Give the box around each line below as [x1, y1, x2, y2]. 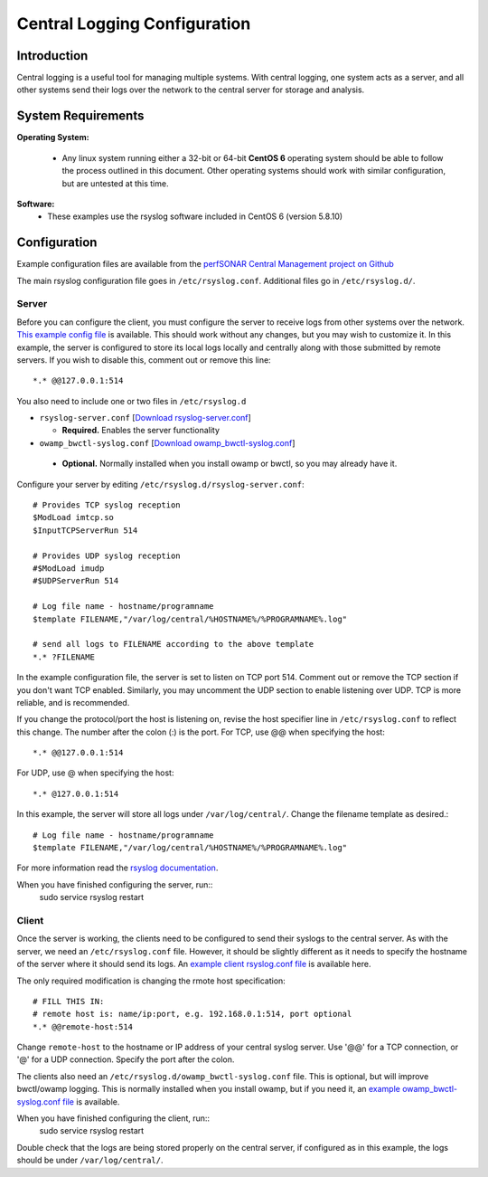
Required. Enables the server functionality [61, 425, 221, 436]
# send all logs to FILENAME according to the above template [33, 639, 314, 650]
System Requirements [16, 109, 145, 124]
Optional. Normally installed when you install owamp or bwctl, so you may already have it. [61, 458, 398, 470]
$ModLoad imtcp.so [33, 512, 115, 523]
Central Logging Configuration [16, 14, 251, 33]
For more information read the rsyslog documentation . [16, 862, 219, 873]
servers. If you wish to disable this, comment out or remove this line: [16, 354, 271, 365]
